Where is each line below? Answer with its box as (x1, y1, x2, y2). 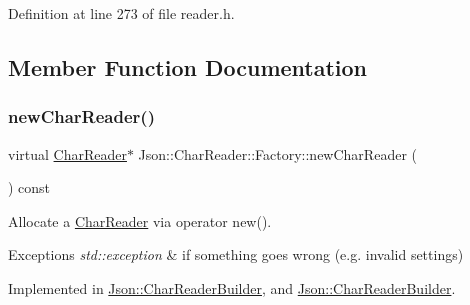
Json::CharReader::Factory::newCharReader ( (138, 143, 417, 164)
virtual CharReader (8, 143, 127, 164)
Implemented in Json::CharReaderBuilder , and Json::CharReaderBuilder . (8, 277, 456, 298)
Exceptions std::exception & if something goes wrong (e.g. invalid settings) (8, 244, 464, 265)
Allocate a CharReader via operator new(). (8, 210, 272, 231)
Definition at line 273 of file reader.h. (8, 3, 235, 23)
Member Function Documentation (8, 51, 368, 82)
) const (8, 177, 51, 198)
